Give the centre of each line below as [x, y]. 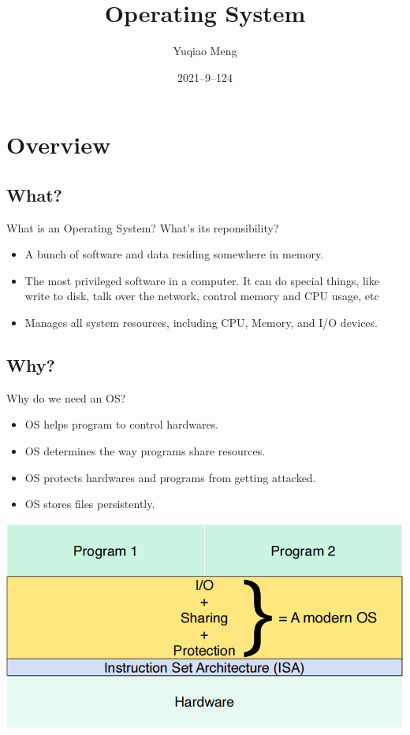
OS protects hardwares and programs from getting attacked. [170, 477]
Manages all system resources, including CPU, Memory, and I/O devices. [201, 323]
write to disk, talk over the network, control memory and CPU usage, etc [202, 296]
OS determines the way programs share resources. [145, 451]
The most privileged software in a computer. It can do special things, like [202, 280]
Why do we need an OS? [66, 397]
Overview [59, 145]
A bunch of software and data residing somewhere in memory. [174, 254]
